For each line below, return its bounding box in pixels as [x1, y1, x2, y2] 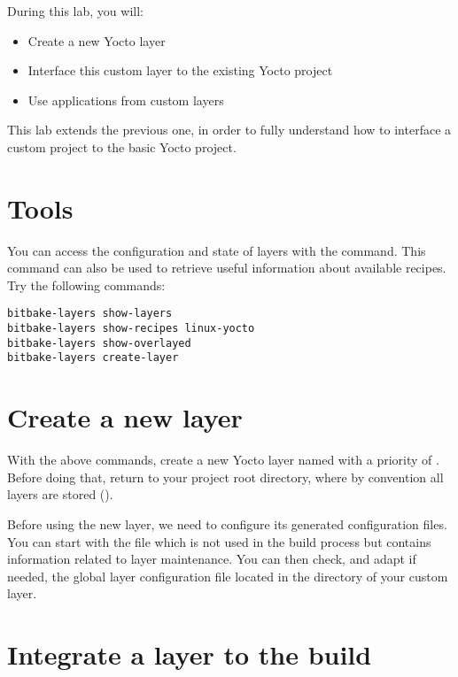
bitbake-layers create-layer [7, 351, 179, 365]
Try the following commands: [7, 275, 166, 294]
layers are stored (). [7, 485, 113, 504]
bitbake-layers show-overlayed [7, 336, 191, 350]
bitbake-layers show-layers [7, 307, 173, 320]
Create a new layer [7, 399, 243, 435]
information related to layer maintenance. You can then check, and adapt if [7, 550, 416, 568]
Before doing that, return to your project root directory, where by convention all [7, 467, 444, 486]
